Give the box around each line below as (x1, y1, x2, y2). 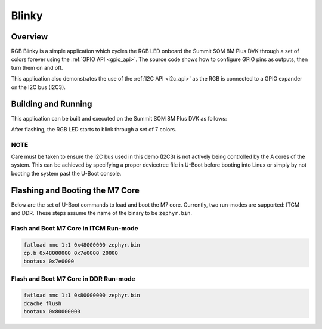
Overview (11, 32, 48, 42)
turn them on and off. (11, 64, 63, 71)
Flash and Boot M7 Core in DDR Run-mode (11, 275, 135, 283)
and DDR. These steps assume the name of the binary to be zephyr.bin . (11, 210, 193, 217)
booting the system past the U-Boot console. (11, 170, 122, 177)
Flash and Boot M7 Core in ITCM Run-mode (11, 224, 138, 232)
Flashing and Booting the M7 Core (11, 185, 140, 195)
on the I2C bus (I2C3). (11, 84, 66, 91)
